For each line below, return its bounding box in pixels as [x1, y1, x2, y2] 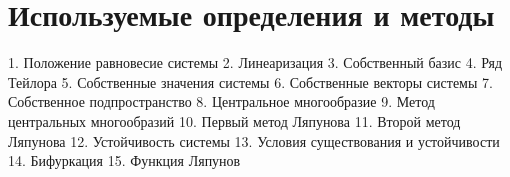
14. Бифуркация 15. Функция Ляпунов [8, 150, 241, 171]
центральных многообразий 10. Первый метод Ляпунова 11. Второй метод [8, 110, 461, 131]
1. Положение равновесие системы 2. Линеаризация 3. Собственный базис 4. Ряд [8, 52, 503, 73]
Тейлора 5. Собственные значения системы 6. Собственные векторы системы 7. [8, 71, 493, 92]
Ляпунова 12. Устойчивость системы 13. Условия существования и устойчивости [8, 130, 500, 151]
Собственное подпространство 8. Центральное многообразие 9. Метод [8, 91, 435, 112]
